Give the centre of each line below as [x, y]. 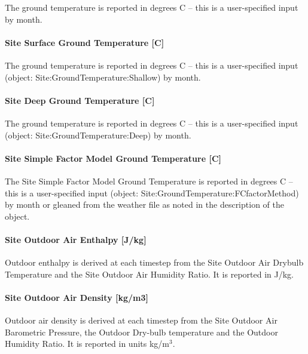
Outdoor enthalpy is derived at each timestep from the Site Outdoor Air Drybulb [154, 262]
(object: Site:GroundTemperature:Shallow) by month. [103, 77]
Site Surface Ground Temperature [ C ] [85, 42]
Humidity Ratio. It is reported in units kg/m [87, 344]
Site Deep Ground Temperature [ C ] [80, 100]
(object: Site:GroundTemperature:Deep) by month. [98, 135]
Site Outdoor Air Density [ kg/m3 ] [77, 297]
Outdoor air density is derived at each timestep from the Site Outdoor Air [141, 320]
